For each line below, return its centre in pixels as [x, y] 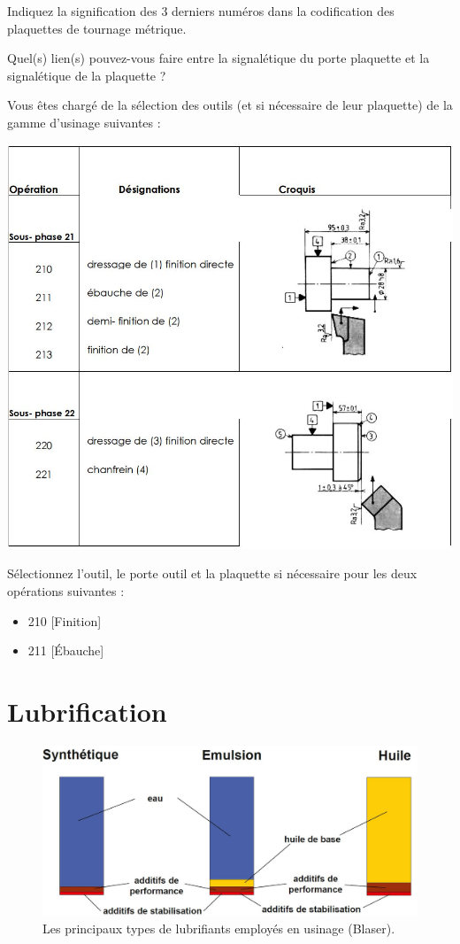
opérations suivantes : [66, 591]
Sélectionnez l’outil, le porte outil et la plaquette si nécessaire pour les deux [212, 573]
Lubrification [87, 711]
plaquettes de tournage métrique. [97, 28]
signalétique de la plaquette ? [87, 75]
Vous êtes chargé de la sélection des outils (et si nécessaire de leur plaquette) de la [230, 105]
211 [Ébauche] [66, 650]
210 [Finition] [65, 620]
